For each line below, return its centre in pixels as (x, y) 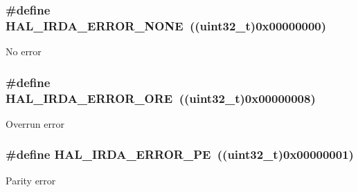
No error (24, 51)
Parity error (31, 180)
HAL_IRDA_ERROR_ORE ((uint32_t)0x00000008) (161, 98)
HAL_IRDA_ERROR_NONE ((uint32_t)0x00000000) (166, 25)
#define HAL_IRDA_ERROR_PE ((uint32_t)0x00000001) (180, 154)
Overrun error (35, 123)
